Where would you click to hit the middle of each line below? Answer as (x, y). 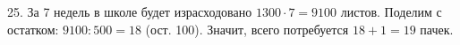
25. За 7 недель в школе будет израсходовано (130, 11)
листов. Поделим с (391, 11)
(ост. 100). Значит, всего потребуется (247, 29)
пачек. (437, 29)
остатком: (33, 29)
